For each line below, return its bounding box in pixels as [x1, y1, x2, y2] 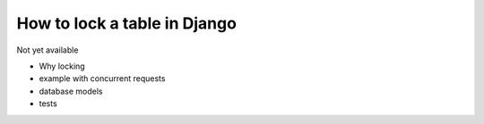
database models [39, 86, 103, 96]
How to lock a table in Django [16, 13, 238, 33]
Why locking [39, 61, 85, 71]
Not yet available [16, 45, 79, 55]
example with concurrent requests [39, 73, 166, 84]
